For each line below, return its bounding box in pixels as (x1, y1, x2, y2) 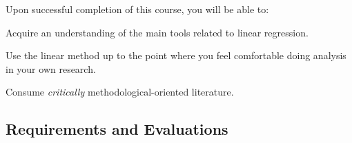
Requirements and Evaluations (6, 118, 228, 140)
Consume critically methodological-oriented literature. (6, 85, 234, 99)
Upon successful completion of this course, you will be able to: (6, 2, 269, 16)
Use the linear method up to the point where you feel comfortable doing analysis (6, 48, 346, 63)
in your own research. (6, 61, 96, 76)
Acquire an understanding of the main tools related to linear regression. (6, 25, 309, 39)
